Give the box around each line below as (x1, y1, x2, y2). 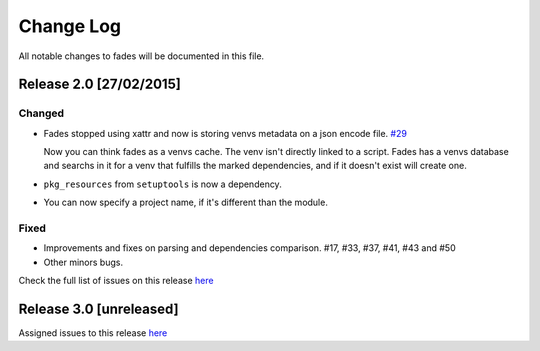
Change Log (18, 15, 122, 37)
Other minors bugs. (43, 256, 124, 268)
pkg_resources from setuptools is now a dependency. (43, 178, 282, 190)
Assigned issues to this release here (18, 327, 168, 339)
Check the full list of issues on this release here (18, 275, 214, 287)
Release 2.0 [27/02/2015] (18, 76, 182, 93)
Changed (18, 106, 65, 120)
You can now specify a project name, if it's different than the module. (43, 196, 329, 209)
